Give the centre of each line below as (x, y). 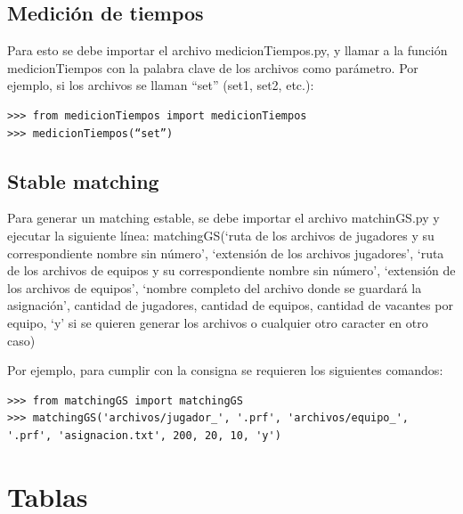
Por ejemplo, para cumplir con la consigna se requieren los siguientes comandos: (225, 370)
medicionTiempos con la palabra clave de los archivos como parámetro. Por (213, 67)
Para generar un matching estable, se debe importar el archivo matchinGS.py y (223, 218)
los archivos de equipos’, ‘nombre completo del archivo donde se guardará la (215, 287)
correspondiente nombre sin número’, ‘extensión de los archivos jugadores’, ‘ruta (226, 253)
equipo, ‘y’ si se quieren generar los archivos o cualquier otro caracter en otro (218, 322)
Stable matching (83, 180)
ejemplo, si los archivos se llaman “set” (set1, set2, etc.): (161, 85)
